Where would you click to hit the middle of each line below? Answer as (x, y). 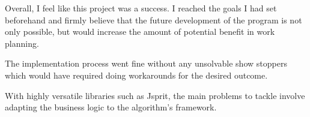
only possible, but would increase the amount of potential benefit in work (140, 31)
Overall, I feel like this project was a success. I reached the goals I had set (141, 8)
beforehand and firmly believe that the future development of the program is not (153, 19)
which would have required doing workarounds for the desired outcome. (136, 75)
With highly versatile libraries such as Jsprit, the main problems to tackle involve (155, 95)
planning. (22, 43)
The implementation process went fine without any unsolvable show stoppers (146, 63)
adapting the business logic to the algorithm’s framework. (111, 107)
